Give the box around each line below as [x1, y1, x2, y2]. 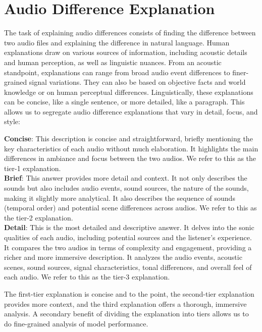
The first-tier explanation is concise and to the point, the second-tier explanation [4, 288, 254, 299]
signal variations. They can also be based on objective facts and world [29, 77, 246, 87]
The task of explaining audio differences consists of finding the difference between [4, 27, 256, 38]
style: [4, 116, 20, 127]
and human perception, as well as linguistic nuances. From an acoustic [4, 57, 222, 67]
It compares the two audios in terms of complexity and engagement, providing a [4, 242, 252, 252]
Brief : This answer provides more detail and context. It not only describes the [4, 173, 247, 183]
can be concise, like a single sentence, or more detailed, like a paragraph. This [4, 96, 245, 107]
